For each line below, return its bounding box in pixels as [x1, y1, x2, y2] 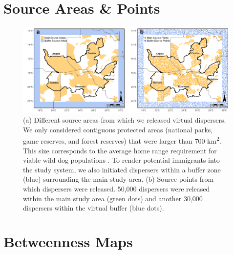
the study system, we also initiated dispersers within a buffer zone [23, 164, 221, 174]
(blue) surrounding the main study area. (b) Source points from [23, 174, 214, 184]
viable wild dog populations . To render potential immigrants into [23, 155, 220, 165]
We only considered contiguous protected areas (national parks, [23, 124, 213, 134]
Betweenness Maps [3, 231, 133, 251]
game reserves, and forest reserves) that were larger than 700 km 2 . [23, 134, 221, 146]
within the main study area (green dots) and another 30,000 [23, 193, 203, 203]
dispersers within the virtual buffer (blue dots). [23, 203, 164, 213]
